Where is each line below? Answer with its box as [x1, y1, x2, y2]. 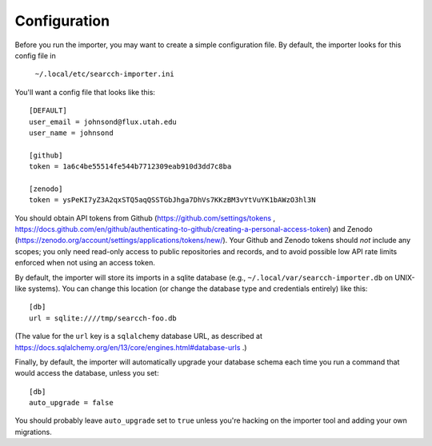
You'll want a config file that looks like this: [14, 87, 156, 97]
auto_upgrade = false [29, 398, 114, 408]
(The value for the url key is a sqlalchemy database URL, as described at [14, 332, 263, 341]
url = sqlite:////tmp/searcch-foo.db [29, 313, 178, 323]
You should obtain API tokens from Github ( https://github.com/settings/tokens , [14, 213, 276, 223]
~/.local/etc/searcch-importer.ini [34, 70, 175, 79]
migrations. [14, 427, 52, 436]
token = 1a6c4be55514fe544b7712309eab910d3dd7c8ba [29, 162, 232, 171]
